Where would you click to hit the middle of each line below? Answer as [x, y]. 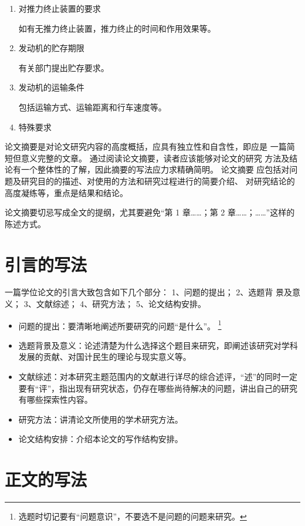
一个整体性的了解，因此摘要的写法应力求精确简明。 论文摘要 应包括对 [155, 169]
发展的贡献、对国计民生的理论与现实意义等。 [105, 357]
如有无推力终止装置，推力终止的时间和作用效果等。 [117, 28]
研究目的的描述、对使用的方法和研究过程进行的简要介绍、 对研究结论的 [158, 181]
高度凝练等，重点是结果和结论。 [66, 192]
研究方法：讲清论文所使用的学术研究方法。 [101, 419]
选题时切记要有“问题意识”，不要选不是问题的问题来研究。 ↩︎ [133, 516]
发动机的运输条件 [51, 87]
